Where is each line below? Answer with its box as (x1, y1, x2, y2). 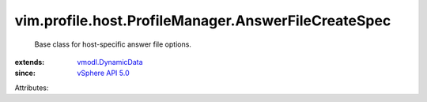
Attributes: (14, 83, 49, 93)
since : (14, 68, 36, 78)
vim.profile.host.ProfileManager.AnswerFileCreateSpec (14, 12, 391, 29)
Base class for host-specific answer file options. (34, 40, 191, 49)
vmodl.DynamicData (77, 57, 143, 66)
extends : (14, 57, 45, 66)
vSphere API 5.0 (77, 68, 130, 78)
